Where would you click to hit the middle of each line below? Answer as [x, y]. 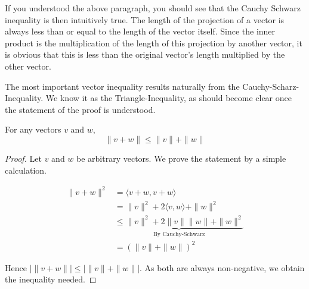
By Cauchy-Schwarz [179, 234]
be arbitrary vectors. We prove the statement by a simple [181, 158]
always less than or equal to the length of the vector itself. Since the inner [140, 31]
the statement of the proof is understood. [80, 109]
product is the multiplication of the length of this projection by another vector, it [154, 43]
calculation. [26, 170]
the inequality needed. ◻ [51, 279]
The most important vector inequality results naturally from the [122, 86]
